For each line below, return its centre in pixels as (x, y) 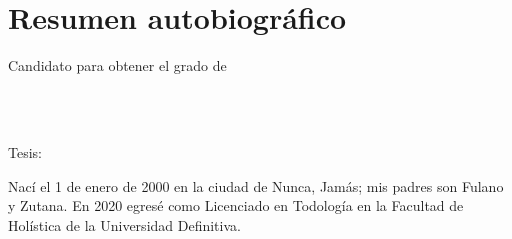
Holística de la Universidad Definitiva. (124, 224)
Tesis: (25, 151)
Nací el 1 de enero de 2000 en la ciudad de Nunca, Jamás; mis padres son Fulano (256, 185)
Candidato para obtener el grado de (117, 65)
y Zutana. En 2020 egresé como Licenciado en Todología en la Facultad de (236, 205)
